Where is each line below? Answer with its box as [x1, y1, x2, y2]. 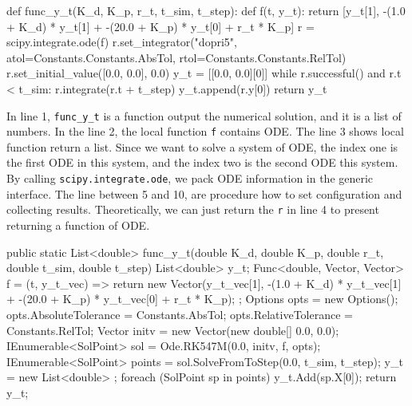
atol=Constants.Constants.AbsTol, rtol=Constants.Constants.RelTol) [6, 49, 347, 65]
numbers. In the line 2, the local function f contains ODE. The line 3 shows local [6, 123, 404, 140]
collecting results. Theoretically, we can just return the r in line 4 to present [6, 201, 379, 218]
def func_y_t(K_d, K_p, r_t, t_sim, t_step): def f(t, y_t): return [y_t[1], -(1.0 [6, 2, 406, 18]
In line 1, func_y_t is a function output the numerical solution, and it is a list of [6, 107, 402, 124]
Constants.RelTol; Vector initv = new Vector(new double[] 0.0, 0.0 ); [6, 321, 339, 338]
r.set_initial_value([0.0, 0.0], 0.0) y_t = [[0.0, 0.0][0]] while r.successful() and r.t [6, 65, 402, 81]
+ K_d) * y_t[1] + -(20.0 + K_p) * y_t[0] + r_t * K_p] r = [6, 18, 315, 34]
